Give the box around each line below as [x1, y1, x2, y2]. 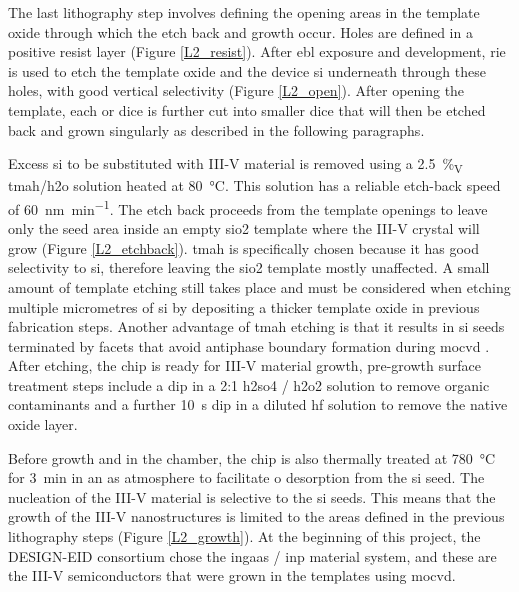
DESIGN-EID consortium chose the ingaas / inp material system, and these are [8, 545, 497, 566]
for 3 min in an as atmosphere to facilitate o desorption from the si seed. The [8, 467, 485, 488]
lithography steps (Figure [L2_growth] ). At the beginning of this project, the [8, 526, 481, 547]
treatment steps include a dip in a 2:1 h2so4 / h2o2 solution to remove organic [8, 374, 490, 395]
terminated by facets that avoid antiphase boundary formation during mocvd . [8, 335, 490, 356]
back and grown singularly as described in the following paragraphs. [8, 119, 425, 140]
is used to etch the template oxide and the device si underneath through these [8, 60, 486, 81]
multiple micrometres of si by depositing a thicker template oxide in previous [8, 296, 480, 317]
